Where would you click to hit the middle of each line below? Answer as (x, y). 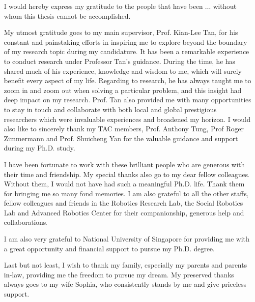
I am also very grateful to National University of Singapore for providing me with (127, 239)
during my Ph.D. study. (40, 148)
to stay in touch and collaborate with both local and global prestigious (110, 109)
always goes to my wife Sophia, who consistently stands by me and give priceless (125, 284)
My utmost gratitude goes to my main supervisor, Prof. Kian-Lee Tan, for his (121, 32)
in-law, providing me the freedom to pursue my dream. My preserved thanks (119, 274)
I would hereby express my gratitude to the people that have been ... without (120, 6)
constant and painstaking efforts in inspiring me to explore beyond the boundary (126, 42)
